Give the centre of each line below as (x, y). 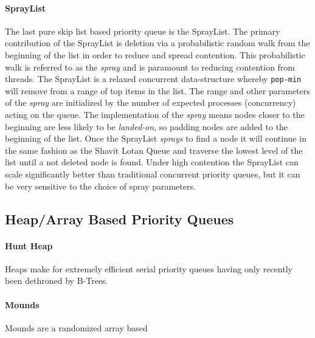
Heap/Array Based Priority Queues (119, 219)
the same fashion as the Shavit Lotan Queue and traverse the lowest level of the (154, 150)
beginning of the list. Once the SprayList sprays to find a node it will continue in (156, 138)
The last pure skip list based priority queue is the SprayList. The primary (143, 31)
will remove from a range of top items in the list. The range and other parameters (157, 90)
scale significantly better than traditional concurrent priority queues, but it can (153, 174)
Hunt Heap (29, 245)
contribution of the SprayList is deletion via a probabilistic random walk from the (157, 43)
